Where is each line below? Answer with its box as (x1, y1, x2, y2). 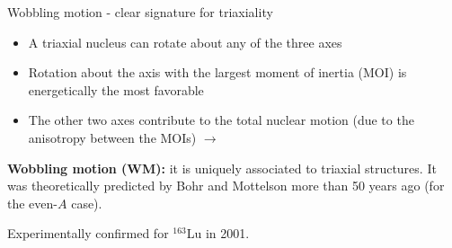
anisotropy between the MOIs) (28, 128, 197, 146)
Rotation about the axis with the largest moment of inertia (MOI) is (28, 63, 407, 82)
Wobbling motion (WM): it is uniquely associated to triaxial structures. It (7, 158, 437, 177)
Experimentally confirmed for (7, 224, 169, 243)
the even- (7, 193, 58, 212)
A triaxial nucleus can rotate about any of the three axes (28, 32, 342, 51)
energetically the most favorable (28, 80, 204, 99)
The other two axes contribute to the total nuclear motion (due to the (28, 111, 414, 129)
